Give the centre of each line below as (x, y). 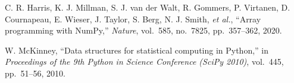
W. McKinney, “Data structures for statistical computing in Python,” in (137, 50)
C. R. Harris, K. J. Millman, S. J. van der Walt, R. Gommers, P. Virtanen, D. (148, 7)
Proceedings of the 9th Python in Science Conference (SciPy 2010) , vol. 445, (144, 62)
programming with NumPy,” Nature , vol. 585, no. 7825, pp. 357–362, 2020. (143, 30)
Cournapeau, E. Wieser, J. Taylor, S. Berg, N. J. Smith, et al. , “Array (133, 19)
